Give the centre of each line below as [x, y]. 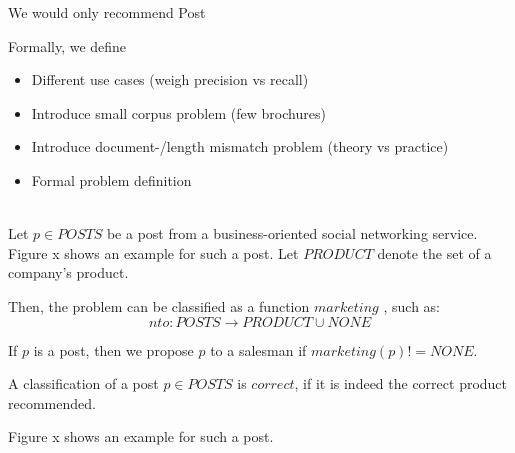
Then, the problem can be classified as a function [159, 305]
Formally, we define [67, 45]
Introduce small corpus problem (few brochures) [178, 112]
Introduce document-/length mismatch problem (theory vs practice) [240, 146]
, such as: [411, 305]
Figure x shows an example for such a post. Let [153, 252]
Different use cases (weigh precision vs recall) [170, 79]
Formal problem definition [111, 179]
